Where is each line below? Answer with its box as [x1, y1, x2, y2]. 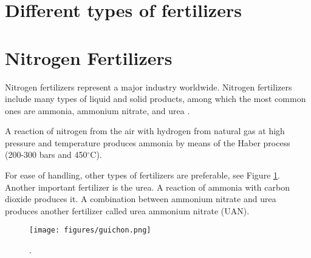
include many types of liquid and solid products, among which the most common [5, 92, 306, 105]
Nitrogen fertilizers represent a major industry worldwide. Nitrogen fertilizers [5, 80, 292, 93]
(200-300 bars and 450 [5, 148, 87, 161]
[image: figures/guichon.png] [29, 226, 151, 235]
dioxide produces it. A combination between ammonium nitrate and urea [5, 192, 276, 205]
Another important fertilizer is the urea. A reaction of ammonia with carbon [5, 180, 290, 193]
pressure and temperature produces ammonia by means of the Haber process [5, 136, 290, 149]
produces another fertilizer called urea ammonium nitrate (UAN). [5, 204, 250, 217]
